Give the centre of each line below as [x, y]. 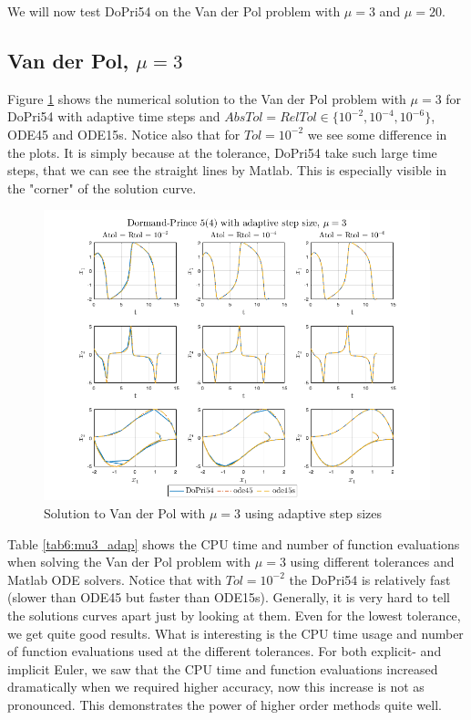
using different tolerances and [372, 562]
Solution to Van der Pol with [125, 512]
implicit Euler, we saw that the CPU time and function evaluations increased [223, 668]
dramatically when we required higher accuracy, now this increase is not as [216, 687]
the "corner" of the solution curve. [102, 188]
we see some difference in [377, 134]
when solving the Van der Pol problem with [129, 562]
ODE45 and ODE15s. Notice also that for [124, 134]
